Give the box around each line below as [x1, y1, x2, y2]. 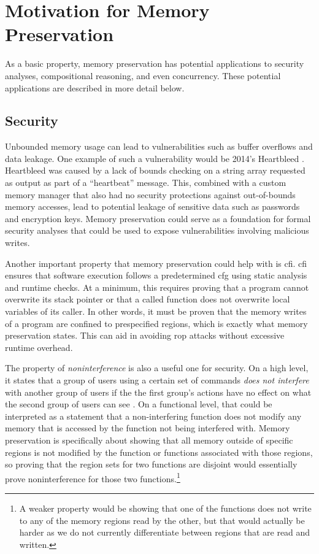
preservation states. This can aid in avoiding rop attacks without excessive [5, 329, 285, 342]
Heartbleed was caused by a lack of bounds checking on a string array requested [5, 164, 306, 177]
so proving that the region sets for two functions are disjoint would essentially [5, 458, 298, 471]
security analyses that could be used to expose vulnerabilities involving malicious [5, 224, 309, 237]
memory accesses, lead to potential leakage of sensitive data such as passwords [5, 200, 300, 213]
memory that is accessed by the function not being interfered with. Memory [5, 421, 290, 434]
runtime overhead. [5, 340, 73, 353]
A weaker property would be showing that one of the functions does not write [19, 501, 312, 514]
